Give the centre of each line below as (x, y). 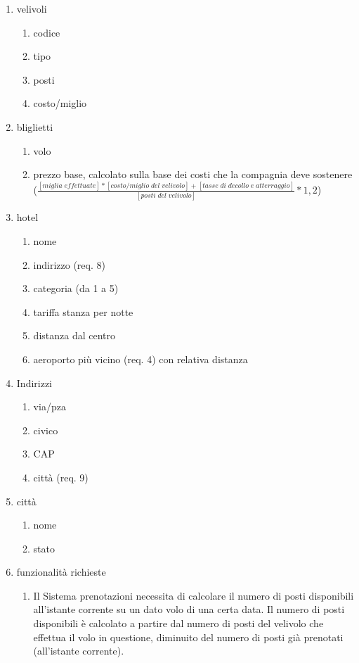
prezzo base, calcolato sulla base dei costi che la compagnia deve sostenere (193, 174)
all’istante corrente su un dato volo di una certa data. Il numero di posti (189, 609)
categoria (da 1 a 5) (76, 288)
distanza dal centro (74, 335)
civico (46, 430)
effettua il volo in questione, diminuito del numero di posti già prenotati (188, 637)
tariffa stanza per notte (83, 311)
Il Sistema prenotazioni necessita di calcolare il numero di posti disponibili (194, 595)
